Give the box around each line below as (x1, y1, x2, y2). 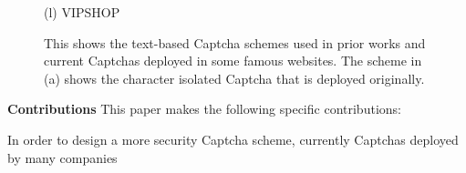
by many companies (7, 148, 118, 167)
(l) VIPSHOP (44, 3, 120, 21)
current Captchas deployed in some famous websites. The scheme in (44, 51, 422, 70)
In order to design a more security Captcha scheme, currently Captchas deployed (7, 129, 459, 148)
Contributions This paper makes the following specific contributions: (7, 99, 401, 118)
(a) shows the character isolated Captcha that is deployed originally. (44, 68, 425, 87)
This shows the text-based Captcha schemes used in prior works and (44, 33, 426, 52)
